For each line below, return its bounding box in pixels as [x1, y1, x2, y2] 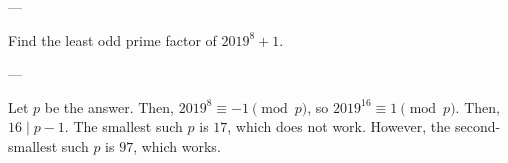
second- [454, 116, 501, 137]
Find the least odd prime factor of [8, 29, 217, 50]
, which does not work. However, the [227, 116, 451, 137]
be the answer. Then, [44, 96, 175, 117]
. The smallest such [64, 116, 183, 137]
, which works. [133, 135, 221, 156]
